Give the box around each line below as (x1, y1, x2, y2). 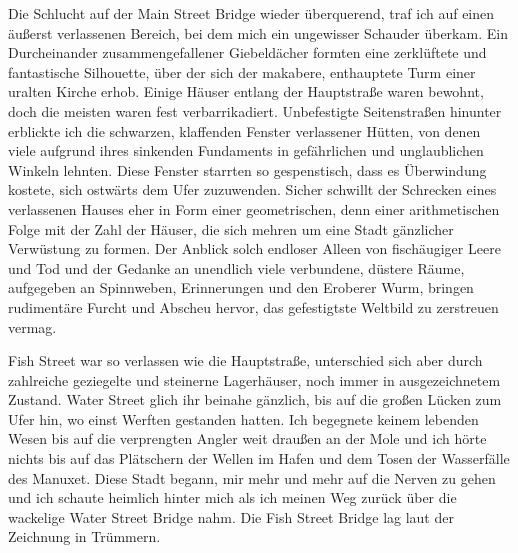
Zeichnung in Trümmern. (8, 526, 161, 547)
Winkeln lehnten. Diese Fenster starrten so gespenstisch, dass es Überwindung (8, 159, 487, 180)
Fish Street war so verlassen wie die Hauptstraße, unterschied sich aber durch (8, 350, 483, 371)
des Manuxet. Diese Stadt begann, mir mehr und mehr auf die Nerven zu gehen (8, 467, 496, 488)
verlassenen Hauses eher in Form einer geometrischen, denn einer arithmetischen (8, 198, 500, 219)
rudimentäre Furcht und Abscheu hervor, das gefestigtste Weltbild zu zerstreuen (8, 296, 499, 317)
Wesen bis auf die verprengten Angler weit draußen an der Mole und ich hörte (8, 428, 487, 449)
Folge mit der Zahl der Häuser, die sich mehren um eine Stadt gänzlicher (8, 218, 454, 239)
